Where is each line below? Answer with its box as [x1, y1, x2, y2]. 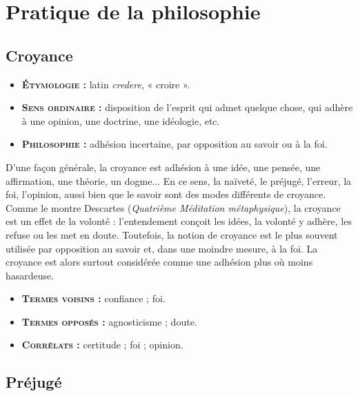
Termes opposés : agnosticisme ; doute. [21, 314, 197, 328]
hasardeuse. [6, 268, 54, 282]
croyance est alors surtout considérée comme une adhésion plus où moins [6, 255, 313, 269]
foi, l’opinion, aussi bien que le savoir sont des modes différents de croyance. [6, 187, 326, 201]
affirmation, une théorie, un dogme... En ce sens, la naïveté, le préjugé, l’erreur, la [6, 173, 352, 188]
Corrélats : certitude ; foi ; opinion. [21, 337, 183, 352]
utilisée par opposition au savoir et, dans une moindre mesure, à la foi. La [6, 241, 318, 255]
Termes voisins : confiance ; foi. [21, 291, 166, 306]
